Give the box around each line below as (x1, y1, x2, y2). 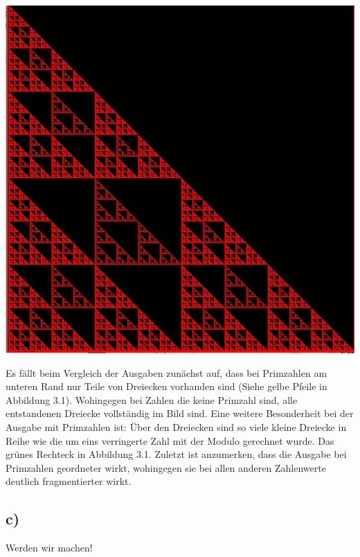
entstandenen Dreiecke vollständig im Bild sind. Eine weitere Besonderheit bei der (6, 406, 354, 421)
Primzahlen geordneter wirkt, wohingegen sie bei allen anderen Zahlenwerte (6, 460, 326, 475)
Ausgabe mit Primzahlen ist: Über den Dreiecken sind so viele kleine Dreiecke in (6, 420, 347, 434)
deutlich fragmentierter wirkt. (6, 474, 132, 488)
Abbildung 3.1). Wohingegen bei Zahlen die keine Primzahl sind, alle (6, 392, 298, 407)
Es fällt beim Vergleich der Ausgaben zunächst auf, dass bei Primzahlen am (6, 365, 327, 380)
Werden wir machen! (6, 540, 93, 555)
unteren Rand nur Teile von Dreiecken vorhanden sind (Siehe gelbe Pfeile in (6, 379, 327, 394)
